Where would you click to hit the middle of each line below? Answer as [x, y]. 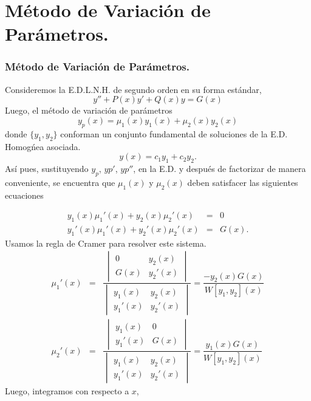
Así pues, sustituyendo [47, 168]
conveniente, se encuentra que [60, 182]
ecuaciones [24, 195]
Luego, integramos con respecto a [67, 391]
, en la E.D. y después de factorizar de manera [220, 168]
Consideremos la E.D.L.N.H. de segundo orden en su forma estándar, [133, 89]
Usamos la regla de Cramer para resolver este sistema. [106, 243]
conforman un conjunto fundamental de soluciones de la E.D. [174, 133]
